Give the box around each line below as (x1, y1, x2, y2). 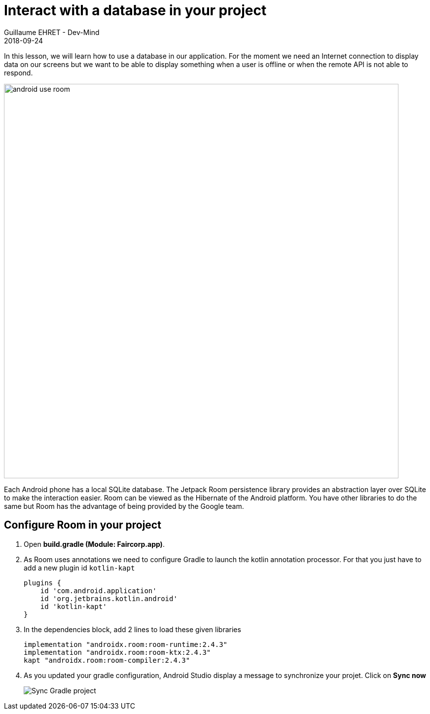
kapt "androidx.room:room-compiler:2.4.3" (24, 656, 190, 664)
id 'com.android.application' (40, 586, 157, 595)
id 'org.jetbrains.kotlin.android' (40, 594, 178, 603)
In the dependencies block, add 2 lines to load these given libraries (24, 625, 241, 634)
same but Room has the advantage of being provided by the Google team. (4, 501, 244, 510)
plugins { (24, 578, 61, 587)
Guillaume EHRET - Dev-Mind (4, 28, 100, 36)
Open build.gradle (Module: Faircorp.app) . (24, 539, 165, 548)
